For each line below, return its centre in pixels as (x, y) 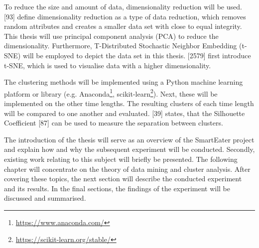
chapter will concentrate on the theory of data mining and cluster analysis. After (127, 169)
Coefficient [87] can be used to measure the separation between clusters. (114, 123)
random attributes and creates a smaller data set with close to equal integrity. (123, 26)
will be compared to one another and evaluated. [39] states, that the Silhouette (125, 113)
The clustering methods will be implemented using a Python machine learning (124, 82)
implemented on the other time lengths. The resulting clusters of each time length (129, 103)
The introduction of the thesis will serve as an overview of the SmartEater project (129, 139)
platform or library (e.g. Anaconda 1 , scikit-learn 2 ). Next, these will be (111, 93)
